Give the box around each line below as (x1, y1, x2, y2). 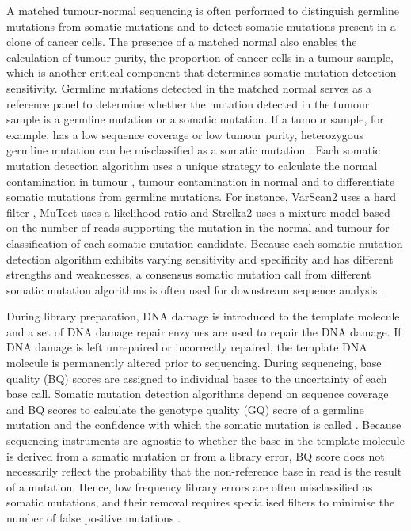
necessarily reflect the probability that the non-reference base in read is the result (6, 463, 402, 480)
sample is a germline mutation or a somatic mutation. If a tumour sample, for (6, 111, 384, 127)
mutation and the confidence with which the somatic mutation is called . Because (6, 416, 401, 433)
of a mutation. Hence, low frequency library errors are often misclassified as (6, 478, 373, 495)
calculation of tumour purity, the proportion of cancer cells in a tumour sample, (6, 48, 394, 65)
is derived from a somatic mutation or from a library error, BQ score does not (6, 447, 385, 464)
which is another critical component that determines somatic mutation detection (6, 64, 397, 81)
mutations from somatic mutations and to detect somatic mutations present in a (6, 17, 396, 34)
